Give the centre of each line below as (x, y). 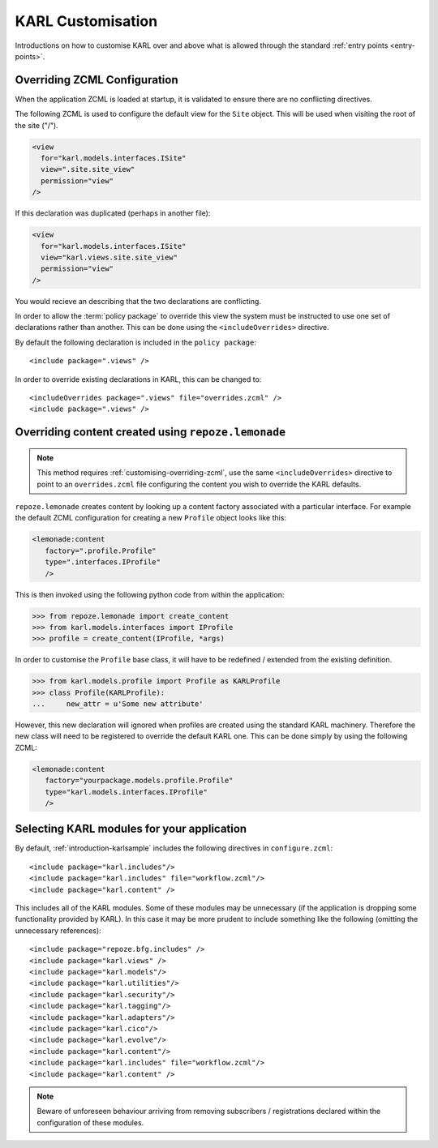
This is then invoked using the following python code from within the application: (150, 594)
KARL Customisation (86, 21)
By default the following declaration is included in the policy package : (136, 342)
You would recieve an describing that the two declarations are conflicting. (138, 301)
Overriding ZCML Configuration (97, 80)
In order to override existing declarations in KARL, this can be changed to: (138, 379)
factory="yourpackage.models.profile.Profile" (139, 781)
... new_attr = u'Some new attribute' (118, 704)
